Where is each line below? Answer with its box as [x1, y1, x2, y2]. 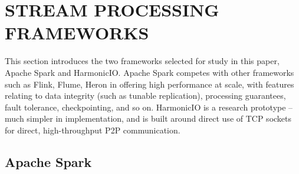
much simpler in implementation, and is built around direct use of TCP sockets [5, 112, 292, 125]
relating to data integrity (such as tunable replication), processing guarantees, [5, 89, 286, 102]
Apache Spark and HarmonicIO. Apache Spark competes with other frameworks [5, 66, 294, 78]
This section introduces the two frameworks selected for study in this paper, [5, 55, 280, 67]
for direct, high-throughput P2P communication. [5, 123, 180, 136]
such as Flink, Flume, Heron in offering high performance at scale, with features [5, 78, 294, 90]
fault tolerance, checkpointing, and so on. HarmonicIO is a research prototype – [5, 101, 293, 113]
